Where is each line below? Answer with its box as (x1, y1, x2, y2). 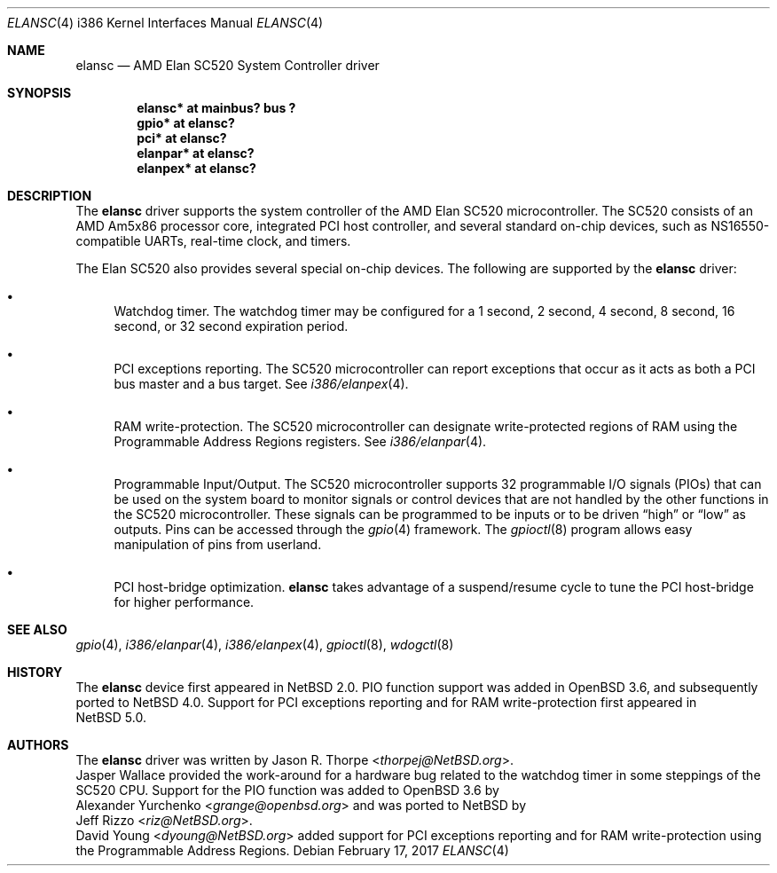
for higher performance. (114, 594, 255, 610)
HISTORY (7, 665, 63, 680)
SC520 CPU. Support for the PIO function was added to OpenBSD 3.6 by (75, 783, 499, 798)
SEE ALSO (7, 622, 67, 637)
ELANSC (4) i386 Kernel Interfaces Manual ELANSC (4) (7, 15, 324, 30)
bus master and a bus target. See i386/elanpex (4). (114, 376, 409, 391)
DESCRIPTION (7, 188, 92, 203)
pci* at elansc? (137, 130, 227, 145)
